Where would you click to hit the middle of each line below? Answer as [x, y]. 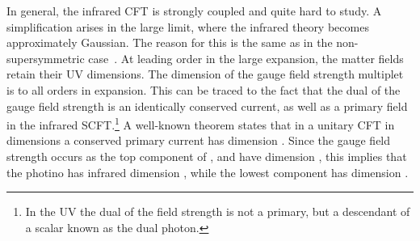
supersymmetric [46, 58]
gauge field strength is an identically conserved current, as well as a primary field [207, 106]
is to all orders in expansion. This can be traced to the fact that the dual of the [204, 89]
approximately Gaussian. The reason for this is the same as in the [170, 42]
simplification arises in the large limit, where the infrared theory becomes [188, 26]
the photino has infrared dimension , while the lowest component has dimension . [208, 172]
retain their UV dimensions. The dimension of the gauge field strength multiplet [205, 74]
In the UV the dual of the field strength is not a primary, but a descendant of [218, 211]
